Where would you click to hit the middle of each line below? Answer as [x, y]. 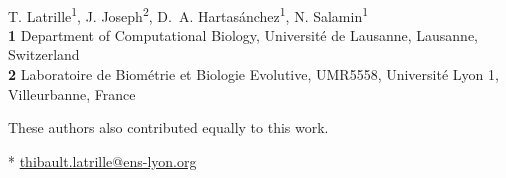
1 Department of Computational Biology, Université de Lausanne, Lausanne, [243, 34]
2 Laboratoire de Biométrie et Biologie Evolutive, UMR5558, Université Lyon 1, [253, 74]
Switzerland [44, 54]
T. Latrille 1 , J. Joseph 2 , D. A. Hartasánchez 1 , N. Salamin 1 [188, 14]
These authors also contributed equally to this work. [168, 127]
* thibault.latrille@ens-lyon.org [102, 160]
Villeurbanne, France [72, 93]
